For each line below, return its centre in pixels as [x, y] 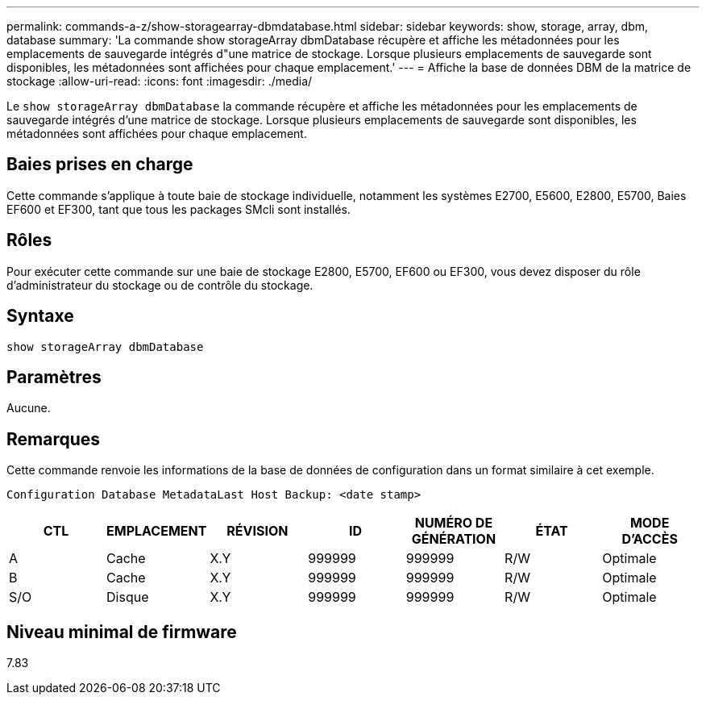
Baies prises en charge [100, 165]
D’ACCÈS [650, 539]
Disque [128, 597]
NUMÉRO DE [454, 523]
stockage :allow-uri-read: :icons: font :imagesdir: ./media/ [160, 81]
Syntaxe [40, 316]
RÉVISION [257, 531]
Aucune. [29, 408]
